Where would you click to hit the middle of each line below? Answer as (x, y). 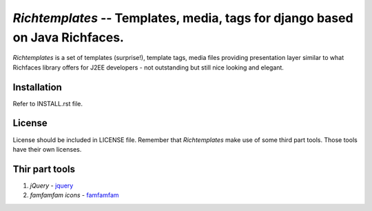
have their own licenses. (47, 149)
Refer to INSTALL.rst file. (48, 103)
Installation (37, 87)
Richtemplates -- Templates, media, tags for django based (183, 18)
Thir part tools (44, 169)
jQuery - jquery (52, 185)
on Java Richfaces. (68, 37)
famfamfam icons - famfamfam (75, 195)
